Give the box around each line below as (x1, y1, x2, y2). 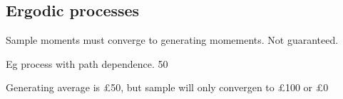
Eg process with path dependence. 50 (6, 56, 168, 71)
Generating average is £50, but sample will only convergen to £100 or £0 (6, 80, 329, 95)
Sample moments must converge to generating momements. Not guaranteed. (6, 33, 339, 47)
